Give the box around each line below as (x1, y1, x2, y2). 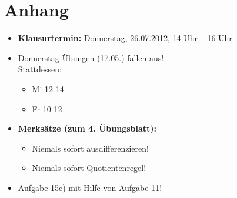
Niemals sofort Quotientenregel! (32, 162, 146, 174)
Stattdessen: (18, 63, 62, 75)
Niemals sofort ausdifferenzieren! (32, 142, 149, 154)
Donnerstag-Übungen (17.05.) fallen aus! (18, 51, 164, 63)
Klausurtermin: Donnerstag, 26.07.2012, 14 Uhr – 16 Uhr (18, 32, 232, 44)
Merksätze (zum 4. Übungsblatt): (18, 122, 157, 135)
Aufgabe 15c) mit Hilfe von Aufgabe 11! (18, 181, 162, 193)
